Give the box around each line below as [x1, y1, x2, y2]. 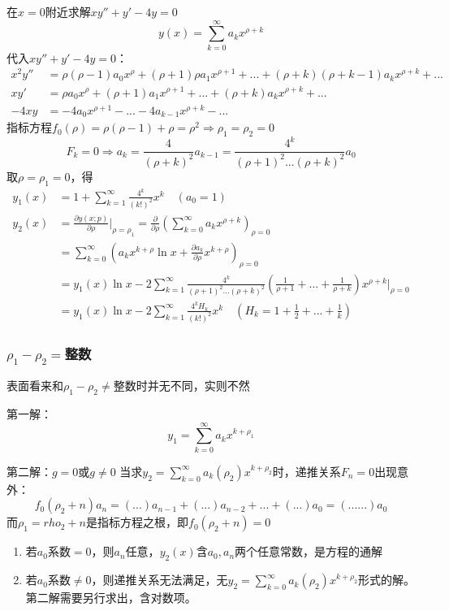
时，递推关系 [272, 462, 341, 479]
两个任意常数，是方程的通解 [235, 543, 383, 560]
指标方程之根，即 [97, 513, 189, 531]
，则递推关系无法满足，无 [91, 571, 228, 588]
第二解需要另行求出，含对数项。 [25, 589, 196, 606]
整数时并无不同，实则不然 [113, 377, 250, 394]
